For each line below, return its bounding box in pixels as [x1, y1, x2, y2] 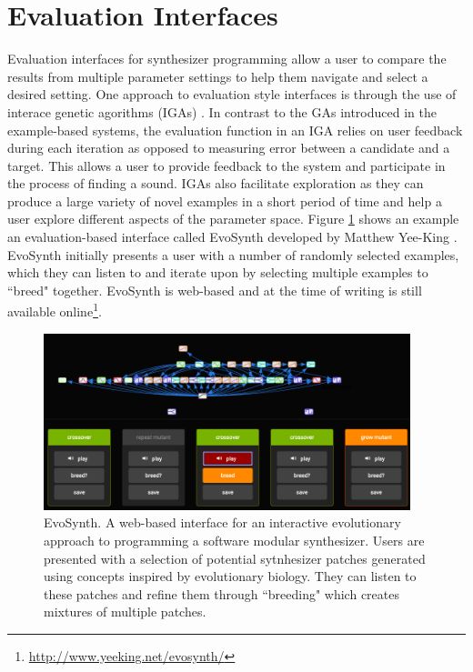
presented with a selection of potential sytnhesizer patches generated [44, 548, 426, 567]
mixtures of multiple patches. [44, 602, 206, 621]
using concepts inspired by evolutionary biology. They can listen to [44, 567, 417, 586]
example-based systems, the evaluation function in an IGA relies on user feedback [7, 120, 463, 139]
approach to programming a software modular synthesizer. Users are [44, 530, 425, 549]
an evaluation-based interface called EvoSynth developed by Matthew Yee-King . [7, 227, 458, 246]
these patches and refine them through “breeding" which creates [44, 584, 399, 603]
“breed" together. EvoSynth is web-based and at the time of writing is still [7, 280, 422, 299]
